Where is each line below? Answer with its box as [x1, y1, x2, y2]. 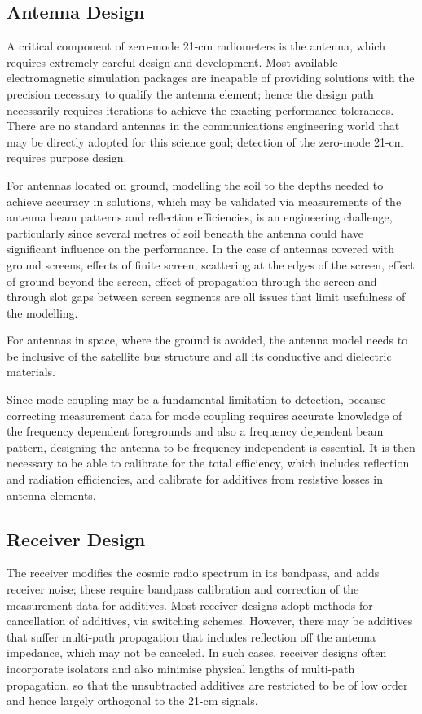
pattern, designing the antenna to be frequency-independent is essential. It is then [7, 438, 415, 455]
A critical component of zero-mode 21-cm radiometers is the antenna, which [7, 37, 385, 55]
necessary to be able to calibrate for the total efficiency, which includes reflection [7, 454, 410, 471]
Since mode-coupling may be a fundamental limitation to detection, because [7, 391, 386, 408]
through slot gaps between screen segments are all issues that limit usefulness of [7, 288, 406, 305]
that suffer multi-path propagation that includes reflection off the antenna [7, 628, 376, 645]
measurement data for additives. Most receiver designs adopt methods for [7, 596, 373, 613]
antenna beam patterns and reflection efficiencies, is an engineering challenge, [7, 208, 393, 226]
